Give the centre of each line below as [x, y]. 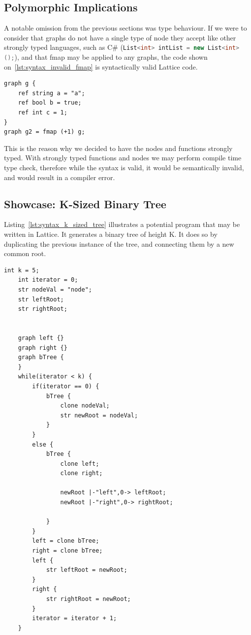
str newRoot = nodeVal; [99, 415]
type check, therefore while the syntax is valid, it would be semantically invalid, [124, 168]
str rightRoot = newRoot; [88, 599]
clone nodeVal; [85, 406]
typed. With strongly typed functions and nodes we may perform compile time [123, 158]
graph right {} [43, 348]
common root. [25, 253]
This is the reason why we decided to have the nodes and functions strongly [118, 148]
